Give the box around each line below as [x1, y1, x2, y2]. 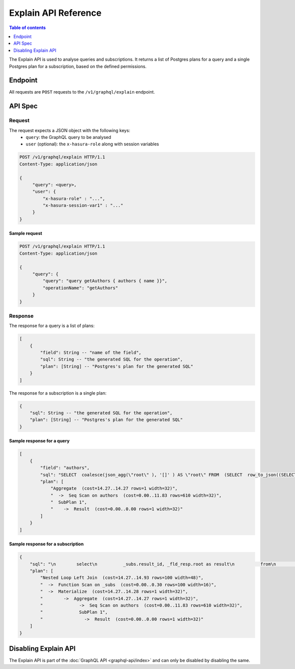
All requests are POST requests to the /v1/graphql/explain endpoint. [9, 89, 155, 95]
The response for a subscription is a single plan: [9, 390, 107, 396]
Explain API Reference [9, 7, 102, 18]
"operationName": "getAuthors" [42, 285, 118, 291]
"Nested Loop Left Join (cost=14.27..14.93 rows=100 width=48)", [40, 575, 204, 581]
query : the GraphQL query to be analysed [26, 134, 112, 140]
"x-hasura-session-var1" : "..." [42, 202, 123, 208]
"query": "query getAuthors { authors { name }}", [42, 278, 168, 284]
